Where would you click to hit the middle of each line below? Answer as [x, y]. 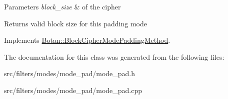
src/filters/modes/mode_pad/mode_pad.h [70, 73]
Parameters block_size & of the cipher [62, 6]
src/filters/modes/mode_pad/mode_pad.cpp [73, 90]
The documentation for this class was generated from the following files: [114, 56]
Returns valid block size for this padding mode [75, 23]
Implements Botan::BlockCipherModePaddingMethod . [87, 40]
